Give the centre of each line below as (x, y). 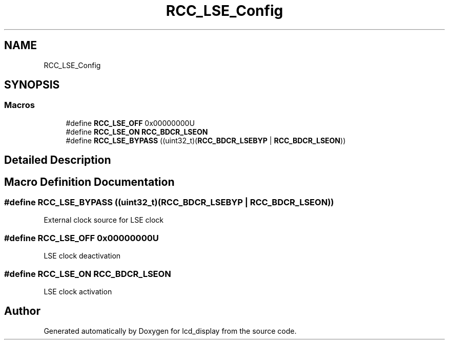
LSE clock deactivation (82, 256)
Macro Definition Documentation (89, 182)
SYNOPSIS (32, 85)
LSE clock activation (78, 291)
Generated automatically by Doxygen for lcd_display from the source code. (170, 331)
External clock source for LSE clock (104, 220)
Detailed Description (58, 160)
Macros (19, 105)
